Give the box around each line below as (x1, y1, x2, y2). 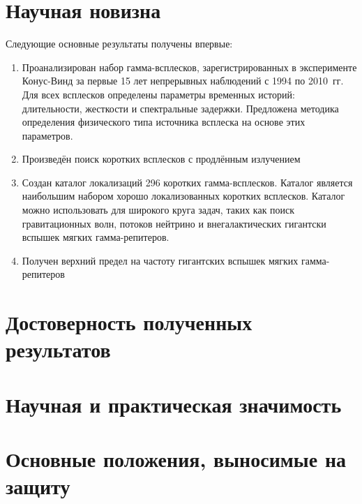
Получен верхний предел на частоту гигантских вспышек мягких (22, 253, 299, 267)
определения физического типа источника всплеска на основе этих (22, 114, 306, 129)
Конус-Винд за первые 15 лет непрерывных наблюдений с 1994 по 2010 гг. (22, 73, 344, 88)
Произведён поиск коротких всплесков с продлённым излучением (22, 151, 301, 166)
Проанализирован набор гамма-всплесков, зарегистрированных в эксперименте (22, 59, 357, 74)
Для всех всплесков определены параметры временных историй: (22, 87, 295, 101)
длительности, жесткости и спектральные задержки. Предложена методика (22, 101, 339, 115)
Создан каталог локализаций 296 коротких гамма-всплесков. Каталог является (22, 175, 353, 189)
